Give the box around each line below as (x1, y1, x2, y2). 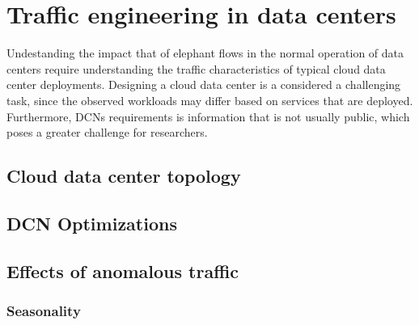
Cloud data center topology (6, 163, 241, 188)
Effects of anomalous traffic (6, 258, 239, 283)
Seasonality (6, 300, 81, 320)
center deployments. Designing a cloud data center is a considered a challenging (6, 76, 401, 93)
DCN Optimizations (6, 210, 177, 235)
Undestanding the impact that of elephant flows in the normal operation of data (6, 44, 404, 61)
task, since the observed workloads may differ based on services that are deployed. (6, 91, 413, 108)
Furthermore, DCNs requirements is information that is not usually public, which (6, 108, 410, 125)
